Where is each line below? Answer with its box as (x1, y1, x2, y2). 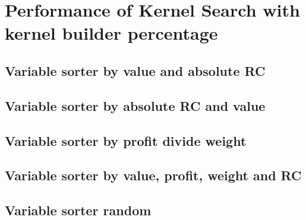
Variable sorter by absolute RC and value (5, 96, 266, 114)
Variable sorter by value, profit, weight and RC (5, 166, 302, 184)
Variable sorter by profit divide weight (5, 131, 247, 149)
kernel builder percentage (5, 21, 218, 45)
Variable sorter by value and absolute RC (5, 61, 266, 79)
